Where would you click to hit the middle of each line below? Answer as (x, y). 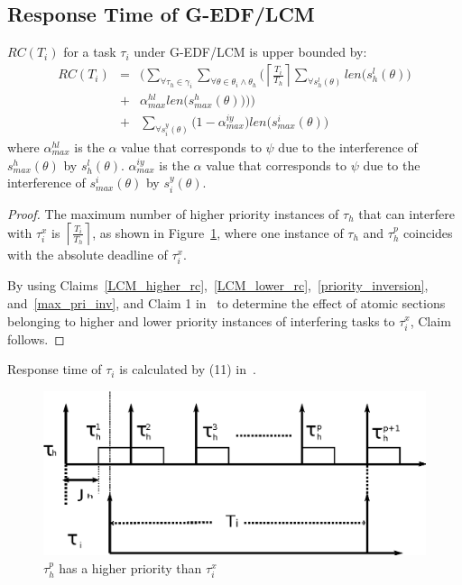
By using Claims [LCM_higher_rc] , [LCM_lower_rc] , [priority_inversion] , (218, 285)
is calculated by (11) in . (188, 369)
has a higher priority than (130, 568)
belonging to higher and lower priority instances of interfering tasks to (201, 320)
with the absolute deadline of (88, 255)
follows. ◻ (36, 338)
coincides (428, 232)
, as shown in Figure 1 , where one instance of (218, 232)
